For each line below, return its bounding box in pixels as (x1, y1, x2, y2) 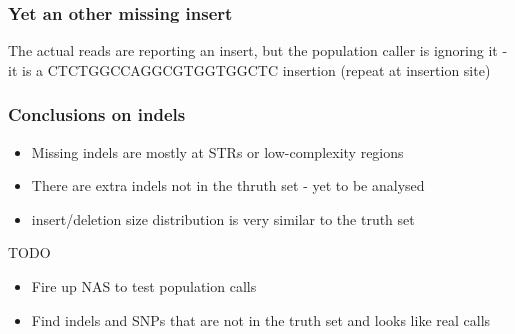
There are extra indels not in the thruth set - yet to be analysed (31, 175, 425, 196)
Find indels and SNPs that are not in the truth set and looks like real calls (31, 309, 491, 330)
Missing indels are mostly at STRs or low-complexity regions (31, 141, 404, 162)
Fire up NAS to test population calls (31, 276, 257, 296)
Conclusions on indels (8, 102, 186, 127)
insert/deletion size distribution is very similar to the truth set (31, 208, 415, 229)
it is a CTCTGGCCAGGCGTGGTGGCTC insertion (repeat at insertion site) (8, 59, 491, 80)
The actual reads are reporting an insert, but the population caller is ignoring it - (8, 40, 508, 61)
